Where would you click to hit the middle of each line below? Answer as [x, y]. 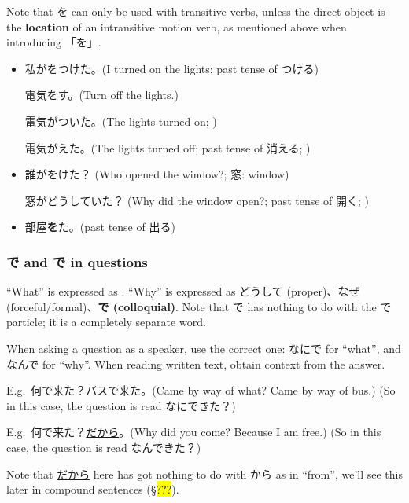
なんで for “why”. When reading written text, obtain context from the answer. [196, 363]
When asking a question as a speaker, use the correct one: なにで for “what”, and [204, 348]
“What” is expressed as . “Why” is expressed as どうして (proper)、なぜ [183, 291]
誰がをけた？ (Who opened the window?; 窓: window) [157, 174]
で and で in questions [77, 261]
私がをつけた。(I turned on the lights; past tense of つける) [172, 68]
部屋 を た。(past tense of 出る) [100, 227]
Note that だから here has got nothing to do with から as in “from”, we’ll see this [204, 474]
